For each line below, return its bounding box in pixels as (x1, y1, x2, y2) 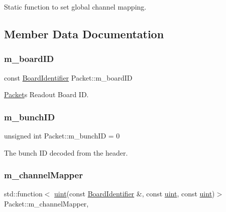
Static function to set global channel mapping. (4, 2, 147, 12)
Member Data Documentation (4, 26, 164, 41)
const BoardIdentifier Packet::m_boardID (4, 72, 133, 83)
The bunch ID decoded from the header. (4, 147, 128, 158)
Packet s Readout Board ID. (4, 89, 89, 100)
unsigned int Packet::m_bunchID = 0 (4, 130, 120, 140)
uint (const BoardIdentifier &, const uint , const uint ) (54, 188, 215, 199)
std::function (4, 188, 43, 199)
